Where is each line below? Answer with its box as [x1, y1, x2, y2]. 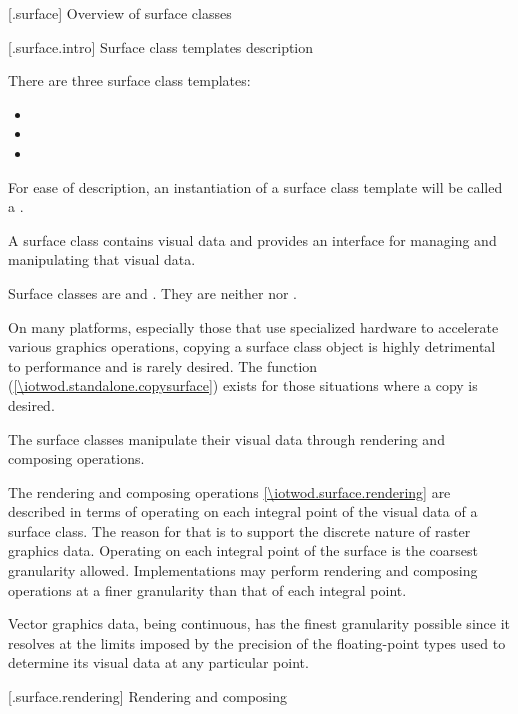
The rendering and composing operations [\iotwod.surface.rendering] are [8, 481, 451, 502]
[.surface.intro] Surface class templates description [8, 36, 314, 57]
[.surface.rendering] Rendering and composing [8, 686, 287, 707]
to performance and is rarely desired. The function [8, 355, 318, 376]
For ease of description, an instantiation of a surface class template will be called [8, 176, 503, 197]
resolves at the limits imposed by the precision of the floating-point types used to [8, 632, 506, 653]
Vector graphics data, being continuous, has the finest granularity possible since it [8, 613, 510, 634]
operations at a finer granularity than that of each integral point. [8, 579, 407, 600]
